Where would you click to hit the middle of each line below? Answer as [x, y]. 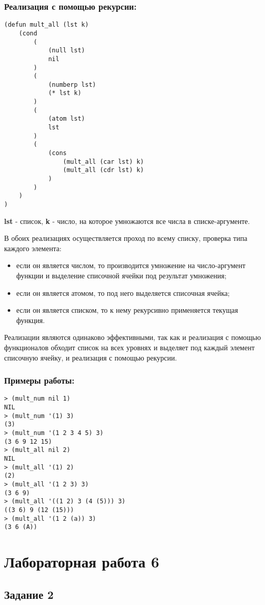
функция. [31, 320]
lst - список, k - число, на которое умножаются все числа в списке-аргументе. [127, 221]
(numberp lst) [72, 84]
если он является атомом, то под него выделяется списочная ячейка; [123, 292]
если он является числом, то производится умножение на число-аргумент [131, 265]
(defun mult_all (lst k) [46, 25]
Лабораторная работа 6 [82, 562]
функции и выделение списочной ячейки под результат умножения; [121, 276]
